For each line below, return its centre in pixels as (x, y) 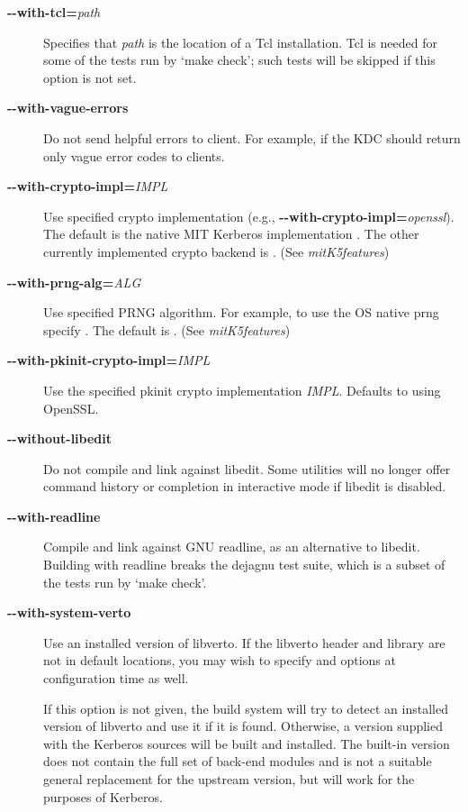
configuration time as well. (116, 678)
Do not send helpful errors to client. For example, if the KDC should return (252, 137)
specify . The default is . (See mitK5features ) (167, 329)
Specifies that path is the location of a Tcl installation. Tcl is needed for (240, 42)
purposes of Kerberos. (103, 796)
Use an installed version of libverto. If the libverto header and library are (244, 642)
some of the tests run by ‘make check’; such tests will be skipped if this (239, 60)
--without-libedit (60, 438)
